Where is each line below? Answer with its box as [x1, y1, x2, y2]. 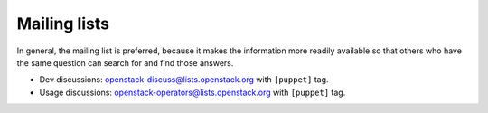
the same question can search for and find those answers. [16, 57, 234, 68]
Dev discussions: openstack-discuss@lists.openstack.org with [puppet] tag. [39, 74, 329, 85]
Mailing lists [16, 14, 110, 33]
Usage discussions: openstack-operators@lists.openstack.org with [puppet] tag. [39, 87, 346, 98]
